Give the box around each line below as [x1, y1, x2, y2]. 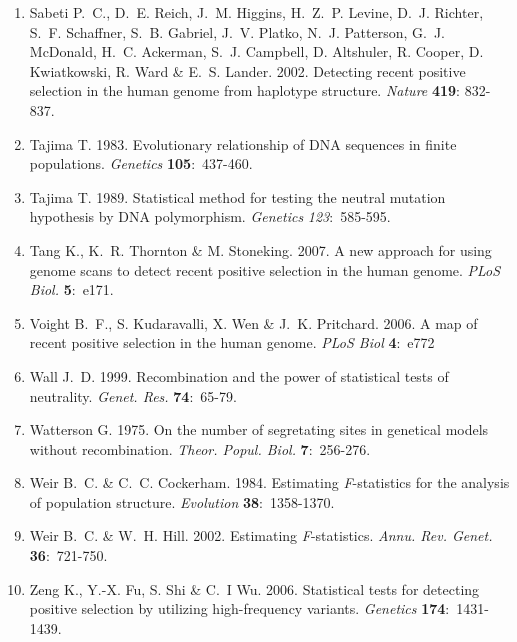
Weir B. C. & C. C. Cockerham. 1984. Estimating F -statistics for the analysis [29, 472, 510, 493]
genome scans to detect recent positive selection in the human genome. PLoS [29, 259, 501, 280]
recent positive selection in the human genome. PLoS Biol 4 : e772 [29, 332, 435, 353]
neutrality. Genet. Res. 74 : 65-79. [29, 385, 237, 406]
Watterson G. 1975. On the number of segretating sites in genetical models [29, 419, 489, 440]
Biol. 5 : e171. [29, 279, 114, 300]
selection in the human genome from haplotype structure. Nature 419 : [29, 80, 460, 101]
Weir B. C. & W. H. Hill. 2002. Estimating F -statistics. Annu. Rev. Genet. [29, 525, 493, 546]
